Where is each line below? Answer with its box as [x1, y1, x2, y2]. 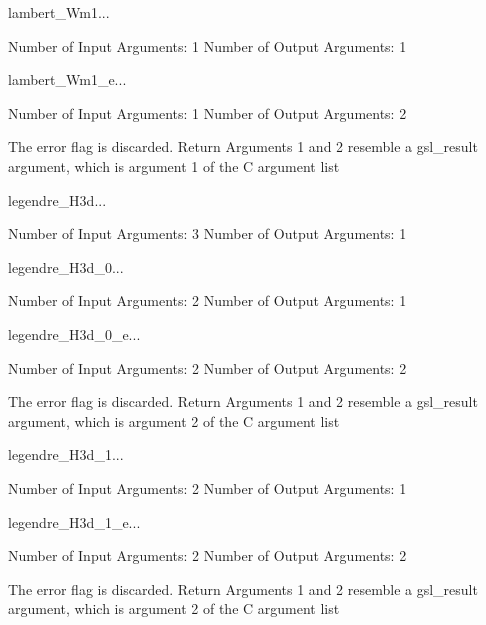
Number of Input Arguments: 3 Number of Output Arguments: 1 [8, 223, 407, 244]
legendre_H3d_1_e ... [8, 511, 141, 532]
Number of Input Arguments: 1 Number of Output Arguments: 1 [8, 35, 407, 56]
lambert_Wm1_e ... [8, 69, 127, 90]
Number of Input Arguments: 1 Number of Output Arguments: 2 [8, 102, 407, 123]
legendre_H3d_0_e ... [8, 323, 141, 344]
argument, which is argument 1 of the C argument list [8, 155, 340, 176]
